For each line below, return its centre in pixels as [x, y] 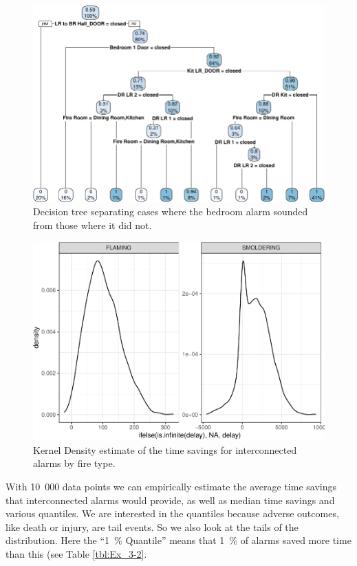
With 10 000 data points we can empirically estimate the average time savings [171, 487]
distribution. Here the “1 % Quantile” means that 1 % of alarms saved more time [178, 540]
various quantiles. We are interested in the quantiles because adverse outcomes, [172, 513]
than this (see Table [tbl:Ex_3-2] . [76, 554]
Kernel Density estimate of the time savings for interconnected [165, 449]
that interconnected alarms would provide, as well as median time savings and [170, 500]
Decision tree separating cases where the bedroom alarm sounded [171, 211]
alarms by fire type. [74, 463]
